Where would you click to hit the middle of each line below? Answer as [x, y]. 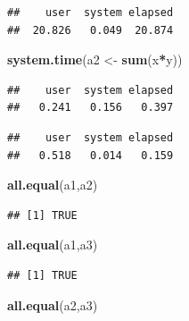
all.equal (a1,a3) [53, 245]
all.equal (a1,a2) [53, 185]
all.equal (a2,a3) [53, 304]
